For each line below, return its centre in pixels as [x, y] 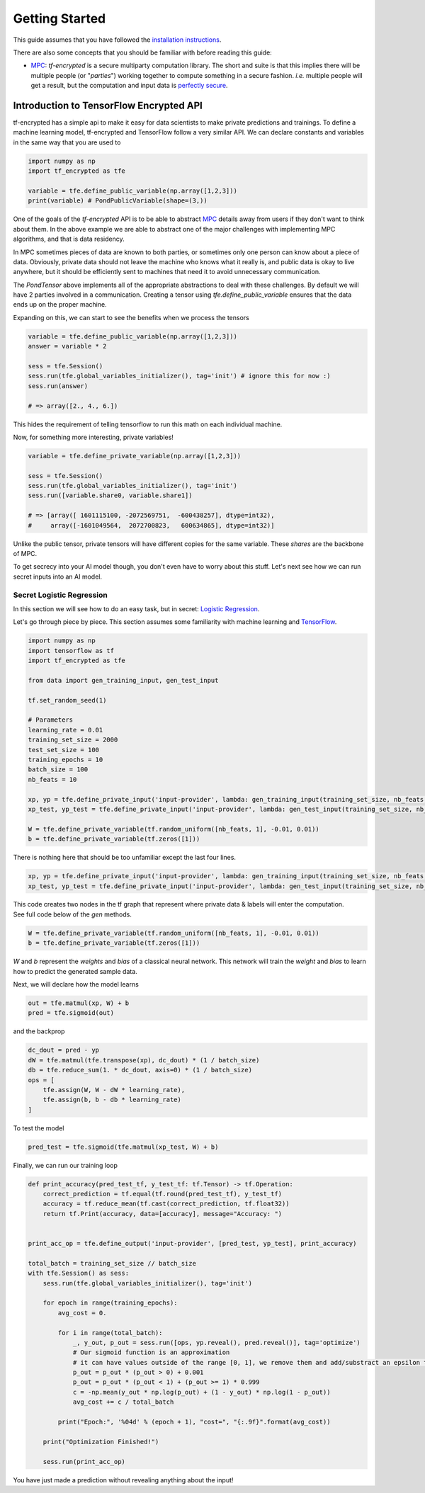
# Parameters [51, 720]
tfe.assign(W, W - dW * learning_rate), [114, 1090]
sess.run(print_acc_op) [84, 1461]
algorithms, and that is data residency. [69, 239]
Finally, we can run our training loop [66, 1165]
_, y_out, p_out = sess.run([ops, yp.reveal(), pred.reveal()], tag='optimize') [216, 1342]
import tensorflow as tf [71, 651]
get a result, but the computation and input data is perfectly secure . [129, 86]
